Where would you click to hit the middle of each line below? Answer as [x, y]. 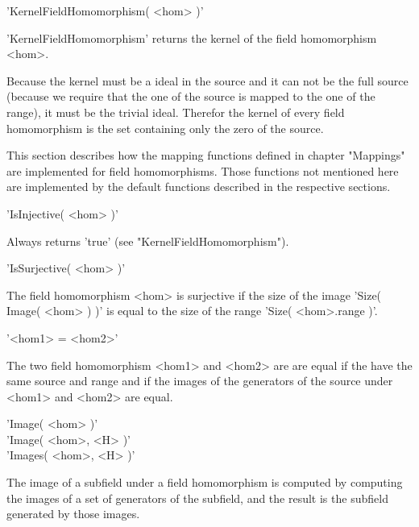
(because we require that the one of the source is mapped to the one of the [191, 96]
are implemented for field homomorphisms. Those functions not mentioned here [203, 170]
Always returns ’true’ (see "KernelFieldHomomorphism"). [148, 241]
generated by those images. [73, 514]
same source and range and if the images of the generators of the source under [200, 381]
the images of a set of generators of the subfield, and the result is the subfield [197, 498]
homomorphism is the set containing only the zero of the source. [165, 128]
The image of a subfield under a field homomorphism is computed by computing [205, 482]
